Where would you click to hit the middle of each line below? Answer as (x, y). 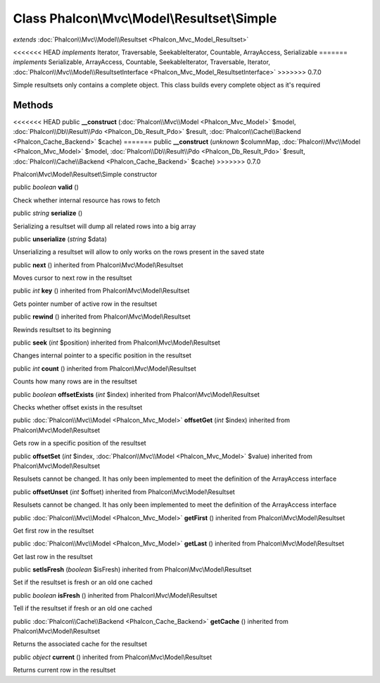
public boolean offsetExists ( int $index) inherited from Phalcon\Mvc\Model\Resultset (137, 394)
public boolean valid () (46, 187)
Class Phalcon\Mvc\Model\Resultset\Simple (145, 18)
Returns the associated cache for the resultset (80, 644)
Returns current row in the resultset (64, 670)
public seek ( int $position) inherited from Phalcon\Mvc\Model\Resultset (117, 343)
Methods (33, 105)
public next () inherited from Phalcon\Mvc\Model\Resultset (98, 265)
